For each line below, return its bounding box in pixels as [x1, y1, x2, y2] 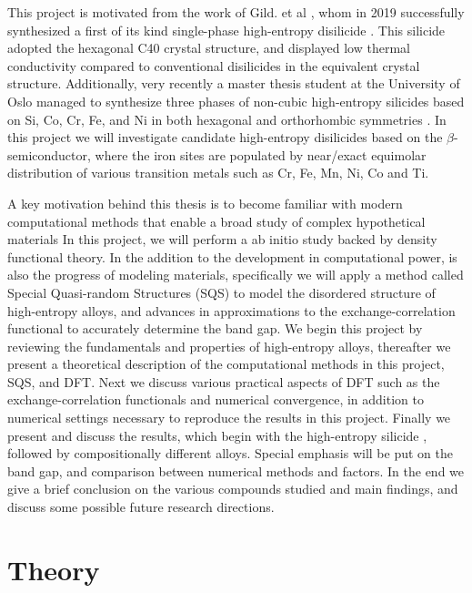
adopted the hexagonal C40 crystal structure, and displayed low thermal [7, 38, 410, 57]
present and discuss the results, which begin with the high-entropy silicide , [7, 425, 427, 445]
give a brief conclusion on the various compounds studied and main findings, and [7, 479, 458, 498]
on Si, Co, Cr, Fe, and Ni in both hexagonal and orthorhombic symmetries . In [7, 109, 447, 128]
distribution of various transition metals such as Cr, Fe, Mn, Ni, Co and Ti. [7, 163, 429, 182]
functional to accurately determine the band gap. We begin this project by [7, 319, 423, 338]
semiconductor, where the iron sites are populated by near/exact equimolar [7, 145, 427, 164]
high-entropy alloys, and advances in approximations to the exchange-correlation [7, 301, 456, 320]
